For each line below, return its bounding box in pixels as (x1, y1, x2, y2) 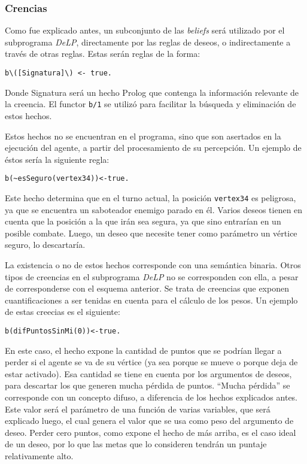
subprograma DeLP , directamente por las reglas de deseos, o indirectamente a (5, 35, 291, 48)
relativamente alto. (5, 449, 74, 462)
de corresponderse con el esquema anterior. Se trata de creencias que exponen (5, 282, 289, 295)
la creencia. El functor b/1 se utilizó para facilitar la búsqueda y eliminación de (5, 98, 296, 110)
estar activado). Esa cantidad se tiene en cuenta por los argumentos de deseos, (5, 367, 292, 380)
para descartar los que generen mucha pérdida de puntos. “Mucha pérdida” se (5, 379, 290, 392)
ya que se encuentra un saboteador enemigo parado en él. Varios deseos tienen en (5, 203, 303, 216)
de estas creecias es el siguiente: (5, 305, 120, 318)
